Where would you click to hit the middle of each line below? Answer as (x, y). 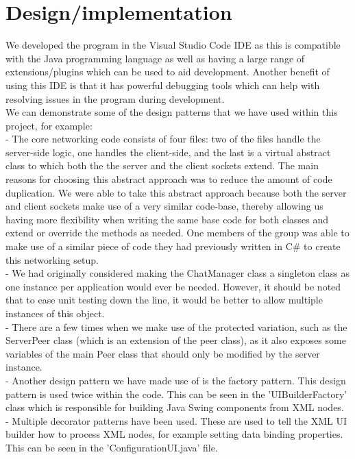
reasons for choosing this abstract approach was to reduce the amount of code (169, 179)
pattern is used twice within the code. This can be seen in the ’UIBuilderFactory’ (176, 394)
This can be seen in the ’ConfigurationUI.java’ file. (112, 447)
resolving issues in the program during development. (115, 98)
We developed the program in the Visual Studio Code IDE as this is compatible (173, 45)
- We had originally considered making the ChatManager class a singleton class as (177, 273)
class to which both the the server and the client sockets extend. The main (162, 165)
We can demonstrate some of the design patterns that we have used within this (172, 112)
